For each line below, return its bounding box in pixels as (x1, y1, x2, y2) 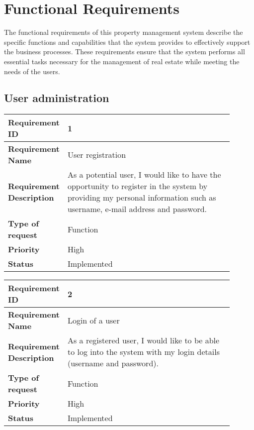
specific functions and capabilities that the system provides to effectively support (4, 36, 251, 47)
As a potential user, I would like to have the (67, 169, 221, 181)
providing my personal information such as (67, 192, 216, 204)
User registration (67, 148, 126, 160)
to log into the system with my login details (67, 346, 220, 358)
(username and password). (67, 357, 159, 369)
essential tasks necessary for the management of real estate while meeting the (4, 56, 240, 66)
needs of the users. (4, 66, 60, 76)
